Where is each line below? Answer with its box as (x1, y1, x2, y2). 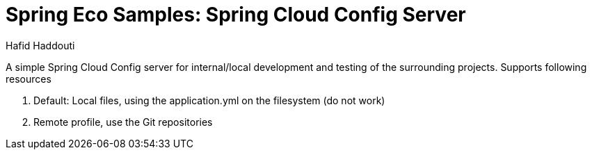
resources (6, 72, 51, 85)
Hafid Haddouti (6, 39, 75, 51)
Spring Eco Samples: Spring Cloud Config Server (6, 3, 466, 26)
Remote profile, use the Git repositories (33, 115, 213, 128)
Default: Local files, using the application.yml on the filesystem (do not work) (33, 94, 385, 106)
